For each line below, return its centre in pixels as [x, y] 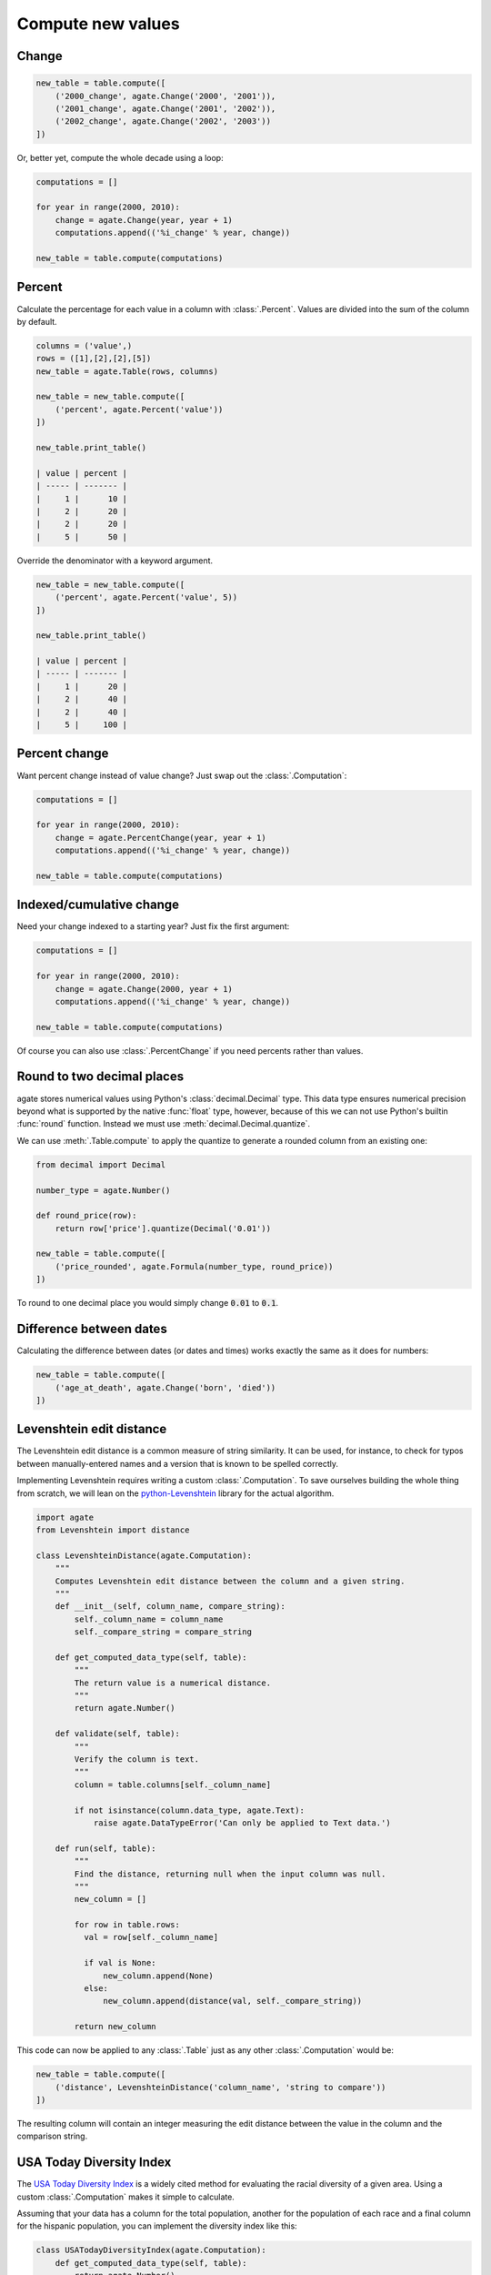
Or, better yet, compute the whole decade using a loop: [120, 157]
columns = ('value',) [84, 345]
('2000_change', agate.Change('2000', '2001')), [165, 96]
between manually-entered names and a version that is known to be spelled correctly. [178, 1463]
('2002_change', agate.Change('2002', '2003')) [163, 121]
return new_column [115, 2027]
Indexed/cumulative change [98, 905]
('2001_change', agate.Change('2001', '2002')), [165, 108]
